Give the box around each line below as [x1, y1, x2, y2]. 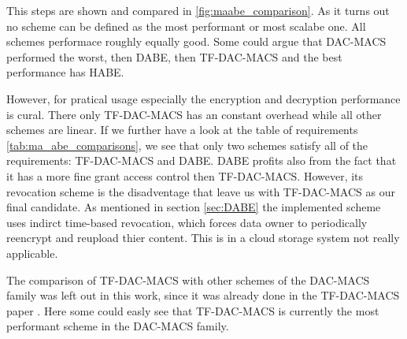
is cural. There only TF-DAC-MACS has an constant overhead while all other [6, 106, 382, 122]
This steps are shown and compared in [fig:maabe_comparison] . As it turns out [6, 2, 390, 18]
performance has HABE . [6, 64, 124, 80]
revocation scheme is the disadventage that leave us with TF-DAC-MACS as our [6, 183, 395, 199]
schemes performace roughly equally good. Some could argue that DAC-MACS [6, 33, 387, 50]
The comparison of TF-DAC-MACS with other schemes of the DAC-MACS [6, 271, 370, 288]
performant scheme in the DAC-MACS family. [6, 318, 229, 334]
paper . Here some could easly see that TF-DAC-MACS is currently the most [6, 302, 379, 319]
